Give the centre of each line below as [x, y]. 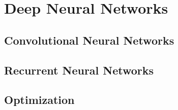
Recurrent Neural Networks [79, 70]
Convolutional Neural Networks [89, 40]
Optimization [39, 100]
